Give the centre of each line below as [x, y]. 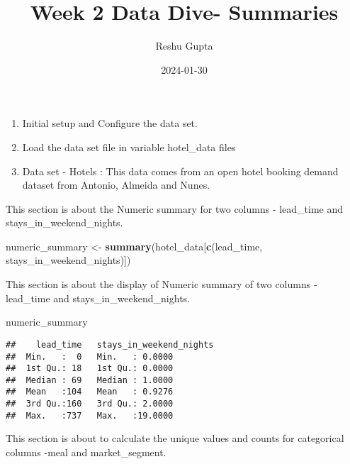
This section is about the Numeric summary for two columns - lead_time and [175, 208]
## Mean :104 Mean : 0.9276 [90, 392]
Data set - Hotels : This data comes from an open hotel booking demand [180, 171]
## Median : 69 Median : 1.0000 [90, 380]
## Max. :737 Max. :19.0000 [90, 415]
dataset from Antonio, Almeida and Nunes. [116, 185]
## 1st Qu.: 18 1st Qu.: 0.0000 [90, 369]
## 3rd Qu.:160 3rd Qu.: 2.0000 [90, 404]
